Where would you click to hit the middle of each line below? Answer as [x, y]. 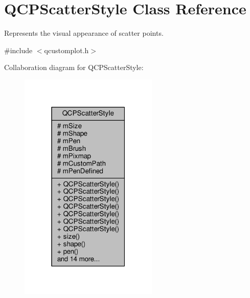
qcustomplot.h [66, 50]
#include [18, 50]
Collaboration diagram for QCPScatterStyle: [74, 67]
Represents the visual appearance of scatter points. [84, 33]
